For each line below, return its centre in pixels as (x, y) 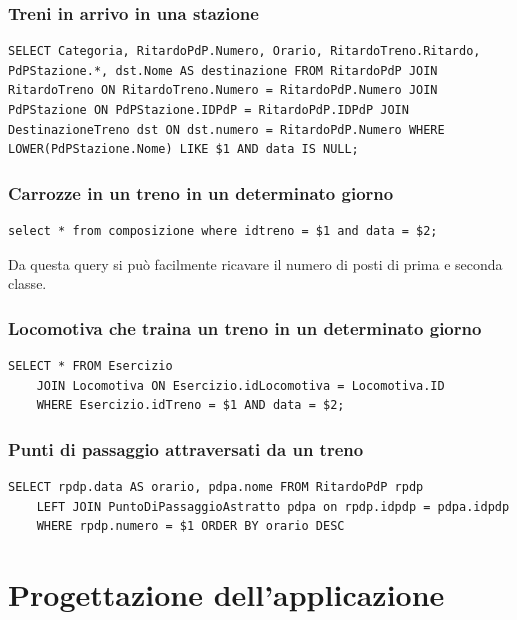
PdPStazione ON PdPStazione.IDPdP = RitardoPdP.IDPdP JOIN (208, 110)
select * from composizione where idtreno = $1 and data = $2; (223, 231)
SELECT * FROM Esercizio (90, 366)
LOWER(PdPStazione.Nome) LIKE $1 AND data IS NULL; (183, 149)
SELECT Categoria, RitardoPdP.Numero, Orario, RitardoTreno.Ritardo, (244, 51)
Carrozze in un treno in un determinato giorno (201, 192)
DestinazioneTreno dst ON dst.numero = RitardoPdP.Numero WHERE (226, 129)
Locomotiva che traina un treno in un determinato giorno (245, 327)
